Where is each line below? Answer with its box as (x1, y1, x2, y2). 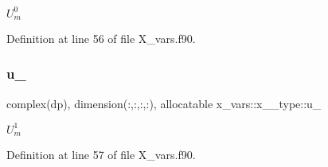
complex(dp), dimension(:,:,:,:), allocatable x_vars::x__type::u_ (6, 95, 322, 111)
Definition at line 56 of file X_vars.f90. (6, 29, 196, 46)
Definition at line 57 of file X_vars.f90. (6, 146, 196, 163)
